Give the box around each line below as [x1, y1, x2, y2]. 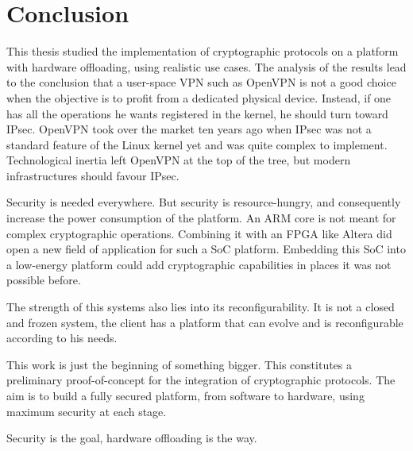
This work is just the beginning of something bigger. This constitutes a [6, 356, 353, 372]
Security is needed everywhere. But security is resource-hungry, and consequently [6, 194, 401, 210]
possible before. [6, 272, 81, 288]
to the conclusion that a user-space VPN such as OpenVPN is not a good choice [6, 74, 396, 91]
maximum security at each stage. [6, 403, 167, 419]
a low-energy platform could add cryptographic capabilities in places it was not [6, 256, 392, 272]
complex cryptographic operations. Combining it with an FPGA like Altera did [6, 225, 392, 241]
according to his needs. [6, 330, 118, 346]
